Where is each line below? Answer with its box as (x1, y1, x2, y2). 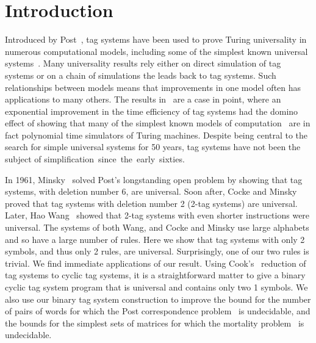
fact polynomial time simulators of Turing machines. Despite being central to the (5, 128, 308, 141)
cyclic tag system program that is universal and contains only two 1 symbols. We (5, 281, 308, 293)
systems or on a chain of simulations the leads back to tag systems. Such (5, 68, 276, 81)
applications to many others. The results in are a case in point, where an (5, 93, 281, 106)
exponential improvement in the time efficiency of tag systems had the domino (5, 104, 298, 117)
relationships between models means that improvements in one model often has (5, 81, 301, 93)
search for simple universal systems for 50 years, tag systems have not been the (5, 140, 301, 153)
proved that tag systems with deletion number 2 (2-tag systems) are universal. (5, 197, 298, 209)
